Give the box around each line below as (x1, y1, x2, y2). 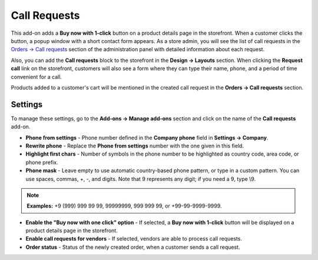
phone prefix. (25, 159, 58, 166)
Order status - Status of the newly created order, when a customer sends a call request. (25, 243, 240, 251)
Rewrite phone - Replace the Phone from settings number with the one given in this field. (25, 142, 244, 149)
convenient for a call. (11, 73, 62, 80)
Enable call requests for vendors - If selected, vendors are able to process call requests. (25, 235, 243, 242)
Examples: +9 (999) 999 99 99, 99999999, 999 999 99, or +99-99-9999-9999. (26, 202, 222, 209)
